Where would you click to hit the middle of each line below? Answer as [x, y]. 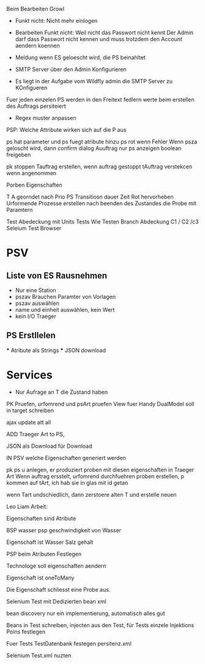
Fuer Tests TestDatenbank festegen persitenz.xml [69, 643]
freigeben [19, 155]
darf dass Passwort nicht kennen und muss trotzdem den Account [99, 39]
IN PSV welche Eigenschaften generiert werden [66, 458]
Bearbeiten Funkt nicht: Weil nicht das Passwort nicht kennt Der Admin [104, 32]
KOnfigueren [31, 88]
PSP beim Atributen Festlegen [44, 554]
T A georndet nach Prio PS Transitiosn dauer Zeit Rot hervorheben [90, 197]
